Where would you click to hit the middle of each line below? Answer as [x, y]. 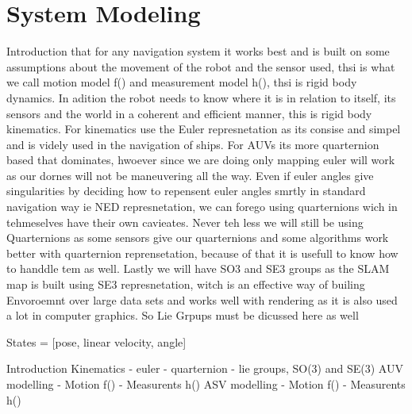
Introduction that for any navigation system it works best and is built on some [198, 51]
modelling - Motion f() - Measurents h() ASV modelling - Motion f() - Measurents [206, 384]
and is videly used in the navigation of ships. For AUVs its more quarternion [193, 144]
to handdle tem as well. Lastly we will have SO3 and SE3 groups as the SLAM [198, 268]
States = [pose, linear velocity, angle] [96, 341]
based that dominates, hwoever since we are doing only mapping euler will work [201, 160]
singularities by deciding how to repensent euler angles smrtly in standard [186, 191]
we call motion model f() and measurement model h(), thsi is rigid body [182, 82]
